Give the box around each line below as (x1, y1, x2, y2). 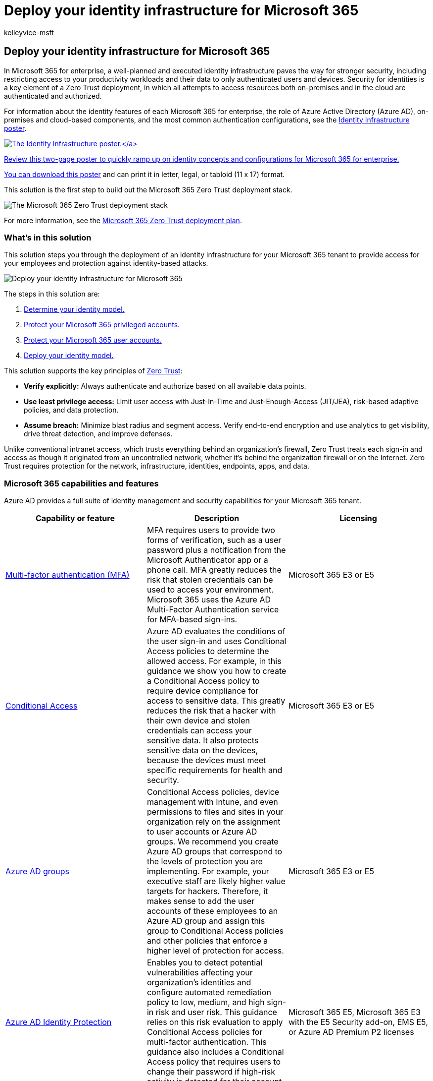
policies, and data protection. (24, 406, 119, 415)
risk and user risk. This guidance (155, 1007, 277, 1018)
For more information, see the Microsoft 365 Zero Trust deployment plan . (4, 216, 242, 225)
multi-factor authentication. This (146, 1037, 267, 1047)
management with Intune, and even (146, 797, 278, 807)
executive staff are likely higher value (146, 876, 286, 887)
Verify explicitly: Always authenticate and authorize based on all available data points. (24, 382, 306, 391)
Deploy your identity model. (24, 351, 114, 360)
